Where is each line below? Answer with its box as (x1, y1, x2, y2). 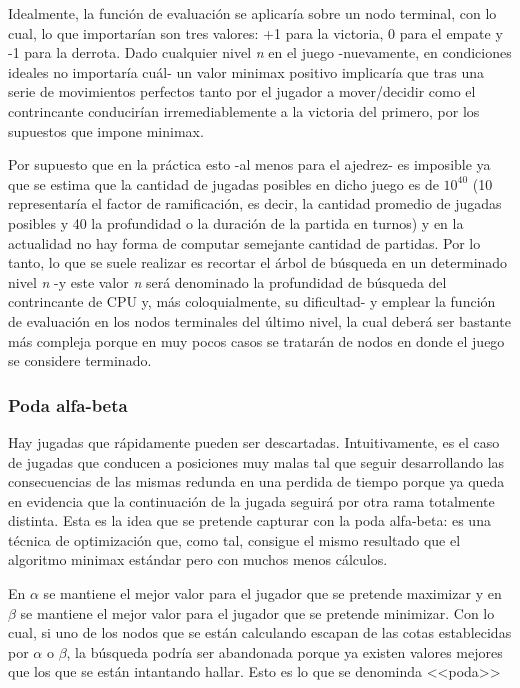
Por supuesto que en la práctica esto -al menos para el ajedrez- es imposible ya (8, 154, 491, 175)
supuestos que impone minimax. (8, 120, 204, 141)
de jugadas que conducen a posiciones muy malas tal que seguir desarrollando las (8, 451, 505, 472)
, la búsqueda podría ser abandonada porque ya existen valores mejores (66, 641, 503, 662)
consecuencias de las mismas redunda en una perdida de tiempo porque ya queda (8, 471, 505, 492)
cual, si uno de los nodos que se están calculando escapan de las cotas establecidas (8, 622, 512, 643)
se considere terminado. (8, 350, 152, 371)
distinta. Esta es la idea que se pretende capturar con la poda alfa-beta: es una (8, 510, 491, 531)
